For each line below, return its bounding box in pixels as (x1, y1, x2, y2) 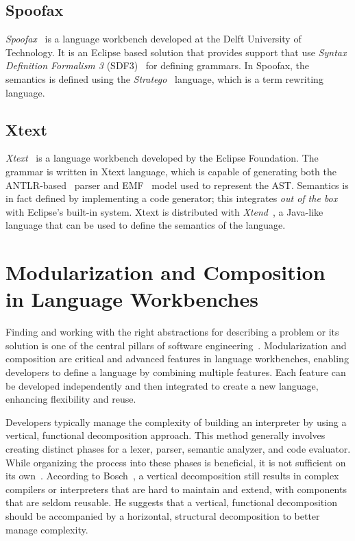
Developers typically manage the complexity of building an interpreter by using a (5, 414, 347, 429)
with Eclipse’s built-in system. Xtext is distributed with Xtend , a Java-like (5, 204, 323, 218)
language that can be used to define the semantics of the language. (5, 218, 286, 232)
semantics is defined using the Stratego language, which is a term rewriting (5, 71, 323, 86)
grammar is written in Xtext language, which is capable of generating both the (5, 164, 336, 178)
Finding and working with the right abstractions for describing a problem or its (5, 325, 339, 339)
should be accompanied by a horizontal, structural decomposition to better (5, 508, 320, 523)
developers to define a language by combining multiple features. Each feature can (5, 365, 346, 379)
